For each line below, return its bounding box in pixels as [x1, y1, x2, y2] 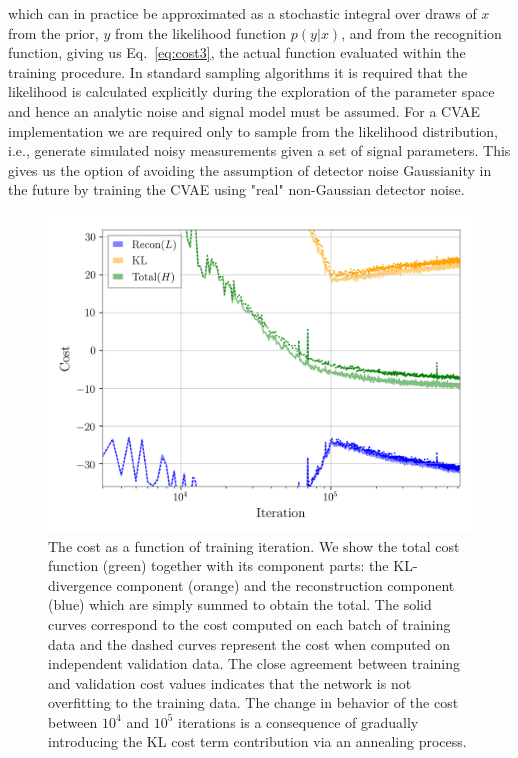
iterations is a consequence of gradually [177, 711, 419, 732]
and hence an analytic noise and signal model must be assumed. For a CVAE [8, 100, 481, 121]
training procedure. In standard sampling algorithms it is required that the [8, 61, 468, 82]
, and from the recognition [341, 22, 502, 43]
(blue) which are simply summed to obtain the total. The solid [48, 594, 432, 615]
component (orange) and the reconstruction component [116, 574, 455, 595]
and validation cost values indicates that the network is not [48, 672, 412, 693]
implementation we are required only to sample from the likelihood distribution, [8, 120, 498, 141]
